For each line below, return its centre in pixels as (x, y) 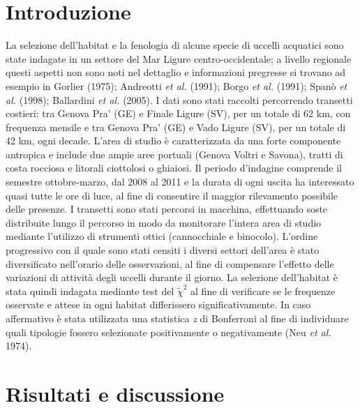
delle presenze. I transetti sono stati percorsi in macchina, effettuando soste (167, 209)
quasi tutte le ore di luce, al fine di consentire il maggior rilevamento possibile (172, 195)
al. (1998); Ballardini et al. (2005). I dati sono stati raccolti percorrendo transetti (179, 99)
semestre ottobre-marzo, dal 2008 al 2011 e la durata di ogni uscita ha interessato (180, 182)
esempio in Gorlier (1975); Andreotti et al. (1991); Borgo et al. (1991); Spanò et (177, 85)
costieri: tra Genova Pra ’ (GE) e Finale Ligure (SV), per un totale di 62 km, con (178, 113)
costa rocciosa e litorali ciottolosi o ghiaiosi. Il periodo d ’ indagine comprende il (174, 168)
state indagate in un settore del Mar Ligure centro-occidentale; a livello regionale (179, 58)
